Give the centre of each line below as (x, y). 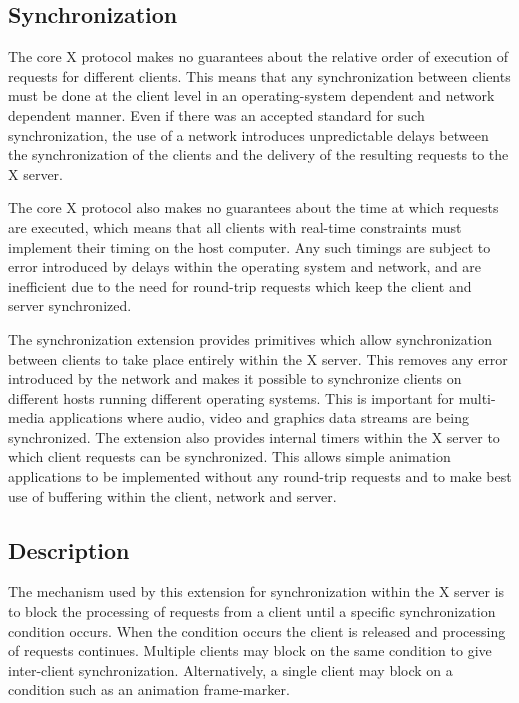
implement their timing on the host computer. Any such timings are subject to (249, 246)
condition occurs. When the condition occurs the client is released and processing (257, 630)
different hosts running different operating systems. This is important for (231, 397)
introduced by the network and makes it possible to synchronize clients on (235, 378)
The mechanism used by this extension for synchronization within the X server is (256, 591)
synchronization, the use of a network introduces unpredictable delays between (248, 134)
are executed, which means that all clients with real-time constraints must (235, 226)
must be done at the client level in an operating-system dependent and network (251, 95)
